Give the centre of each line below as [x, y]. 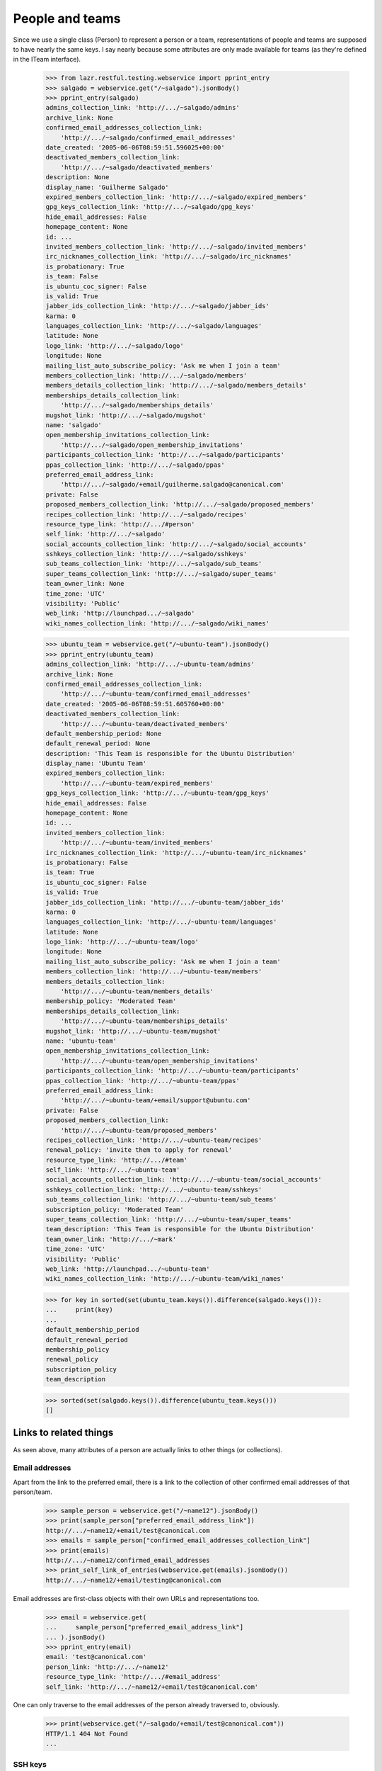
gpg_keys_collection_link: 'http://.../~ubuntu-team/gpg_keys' [158, 793]
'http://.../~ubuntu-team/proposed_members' [139, 1130]
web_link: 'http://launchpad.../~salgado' [120, 613]
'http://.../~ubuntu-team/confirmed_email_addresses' [156, 694]
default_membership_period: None [104, 734]
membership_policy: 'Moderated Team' [111, 1001]
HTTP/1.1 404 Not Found [87, 1733]
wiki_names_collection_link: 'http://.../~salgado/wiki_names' [158, 623]
